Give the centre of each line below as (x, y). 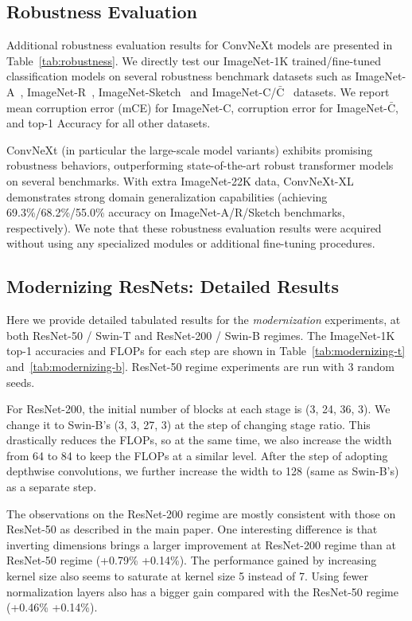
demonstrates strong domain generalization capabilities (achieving (167, 196)
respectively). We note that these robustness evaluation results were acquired (194, 227)
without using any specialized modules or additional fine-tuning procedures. (191, 243)
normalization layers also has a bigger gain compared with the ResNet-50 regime (202, 591)
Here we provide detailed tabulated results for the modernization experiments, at (204, 320)
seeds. (21, 382)
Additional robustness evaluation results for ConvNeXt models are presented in (200, 45)
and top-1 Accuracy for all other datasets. (109, 123)
